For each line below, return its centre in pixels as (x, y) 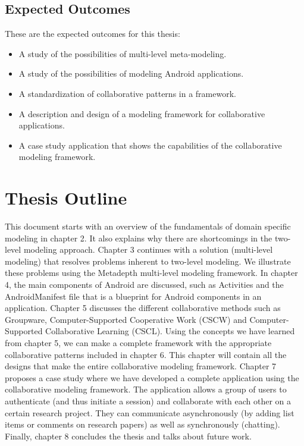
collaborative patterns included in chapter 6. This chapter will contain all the (146, 354)
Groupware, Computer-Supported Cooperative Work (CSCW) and (126, 319)
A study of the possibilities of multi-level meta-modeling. (123, 53)
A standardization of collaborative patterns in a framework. (127, 93)
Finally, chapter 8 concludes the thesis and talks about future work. (128, 436)
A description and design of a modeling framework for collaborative (142, 113)
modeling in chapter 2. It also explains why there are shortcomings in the (139, 238)
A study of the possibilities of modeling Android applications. (131, 73)
